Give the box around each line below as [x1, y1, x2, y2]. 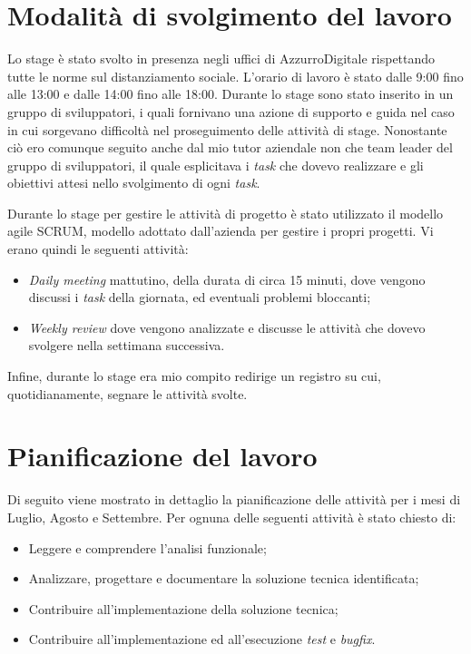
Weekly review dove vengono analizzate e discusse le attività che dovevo [28, 317, 426, 337]
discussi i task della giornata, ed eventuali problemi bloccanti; [28, 288, 371, 307]
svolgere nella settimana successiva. [28, 336, 225, 355]
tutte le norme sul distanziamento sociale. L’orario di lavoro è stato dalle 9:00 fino [7, 66, 464, 85]
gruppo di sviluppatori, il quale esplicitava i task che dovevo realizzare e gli [7, 155, 424, 174]
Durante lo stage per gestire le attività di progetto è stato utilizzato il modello [7, 203, 444, 222]
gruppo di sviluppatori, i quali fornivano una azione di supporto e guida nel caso [7, 102, 455, 121]
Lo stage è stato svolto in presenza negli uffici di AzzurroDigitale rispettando [7, 49, 436, 68]
